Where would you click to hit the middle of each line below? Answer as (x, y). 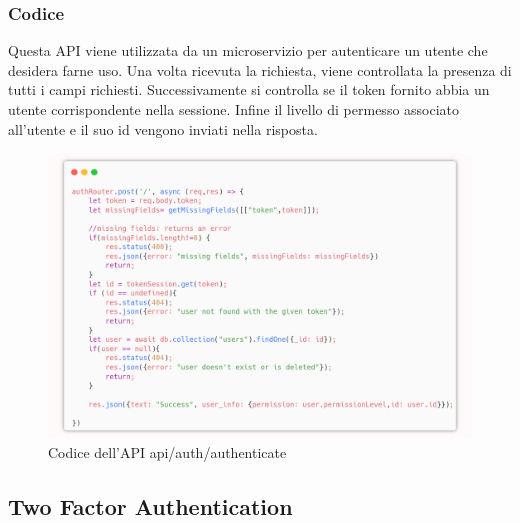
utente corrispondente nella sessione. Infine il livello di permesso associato (234, 109)
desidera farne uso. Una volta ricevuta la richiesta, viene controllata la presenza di (260, 69)
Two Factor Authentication (150, 505)
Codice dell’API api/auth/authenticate (167, 451)
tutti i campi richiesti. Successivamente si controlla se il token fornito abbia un (249, 89)
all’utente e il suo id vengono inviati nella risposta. (163, 128)
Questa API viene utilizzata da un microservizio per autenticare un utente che (248, 50)
